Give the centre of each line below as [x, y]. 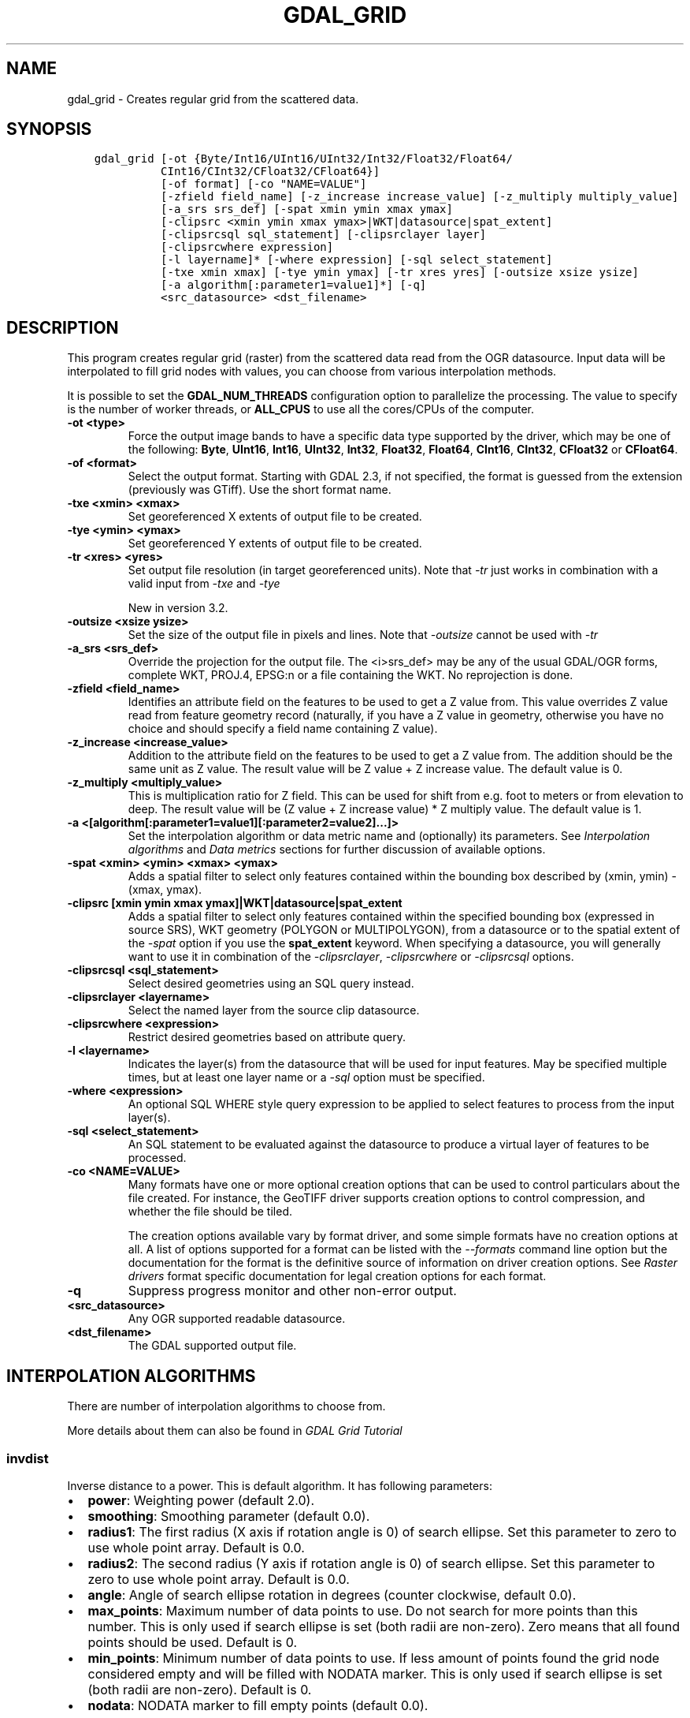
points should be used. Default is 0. [193, 1642]
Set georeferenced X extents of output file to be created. [275, 517]
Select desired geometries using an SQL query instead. [271, 984]
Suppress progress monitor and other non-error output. [292, 1291]
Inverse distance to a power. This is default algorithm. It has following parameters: [280, 1485]
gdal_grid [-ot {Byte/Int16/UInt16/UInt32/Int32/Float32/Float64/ [303, 159]
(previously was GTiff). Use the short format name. [260, 490]
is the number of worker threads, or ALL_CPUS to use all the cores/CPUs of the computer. [300, 409]
